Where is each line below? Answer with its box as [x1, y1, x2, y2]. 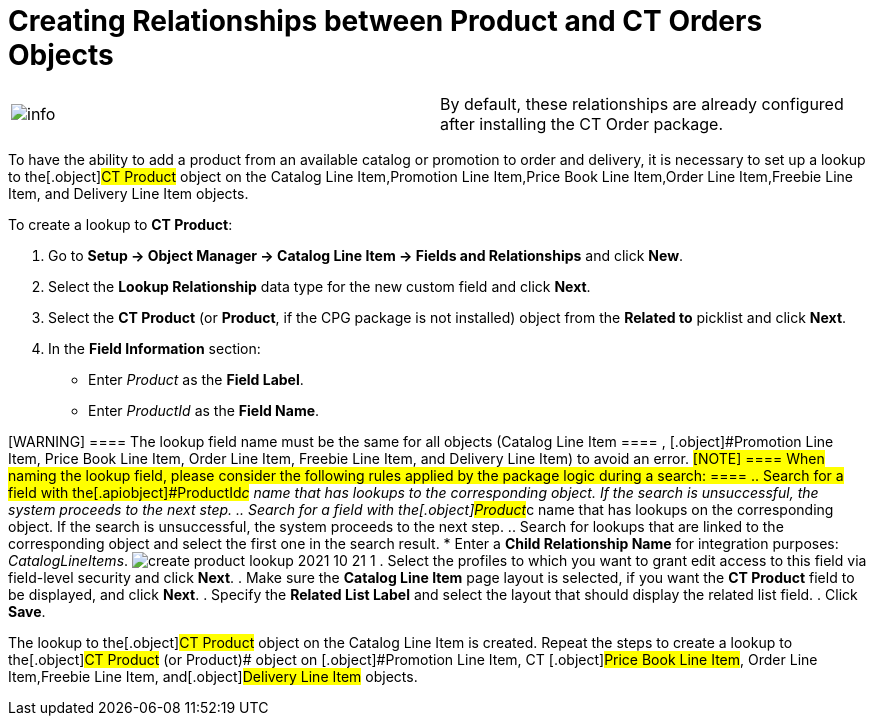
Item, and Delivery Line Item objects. [8, 184, 249, 202]
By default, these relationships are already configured [440, 93, 844, 114]
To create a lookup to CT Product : [8, 215, 233, 233]
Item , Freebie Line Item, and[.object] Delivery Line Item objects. [8, 667, 418, 685]
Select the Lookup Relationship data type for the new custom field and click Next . [48, 277, 591, 295]
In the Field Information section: [48, 339, 261, 357]
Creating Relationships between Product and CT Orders [8, 4, 763, 38]
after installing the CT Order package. [440, 113, 724, 134]
